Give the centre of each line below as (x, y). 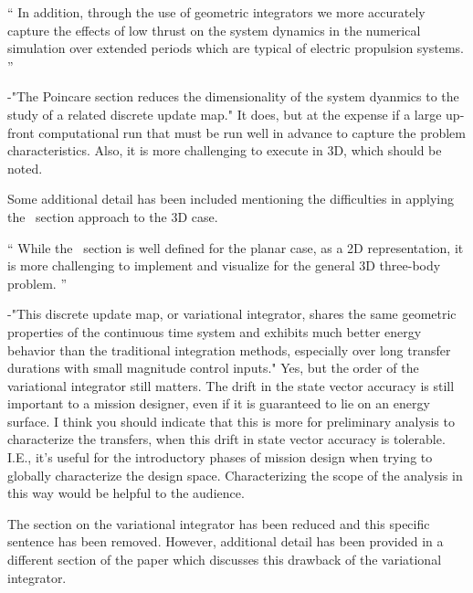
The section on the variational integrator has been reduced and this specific (219, 523)
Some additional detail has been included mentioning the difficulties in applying (231, 199)
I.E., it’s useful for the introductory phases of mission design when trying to (220, 457)
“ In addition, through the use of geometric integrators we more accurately (216, 12)
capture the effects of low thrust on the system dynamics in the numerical (214, 30)
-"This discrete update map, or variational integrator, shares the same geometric (232, 314)
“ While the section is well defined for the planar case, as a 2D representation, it (236, 247)
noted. (25, 168)
